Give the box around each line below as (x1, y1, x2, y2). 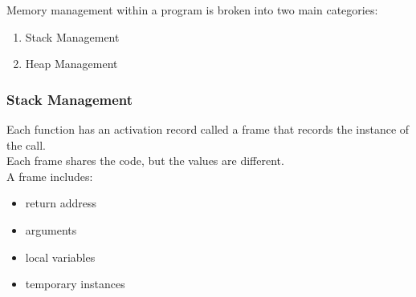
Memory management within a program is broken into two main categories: (6, 2, 378, 18)
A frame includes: (6, 167, 93, 184)
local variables (25, 248, 96, 265)
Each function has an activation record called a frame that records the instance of (6, 121, 410, 137)
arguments (25, 221, 77, 238)
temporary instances (25, 275, 125, 292)
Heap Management (25, 55, 118, 72)
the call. (6, 136, 46, 153)
